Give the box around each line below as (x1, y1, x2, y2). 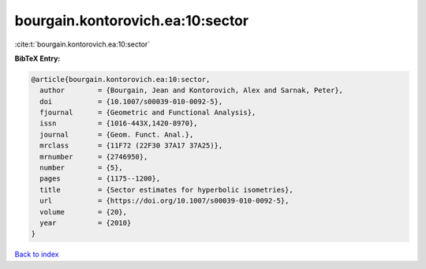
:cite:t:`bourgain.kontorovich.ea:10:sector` (14, 39, 151, 49)
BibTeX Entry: (14, 54, 61, 63)
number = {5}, (39, 163, 124, 173)
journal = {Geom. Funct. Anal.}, (39, 130, 194, 139)
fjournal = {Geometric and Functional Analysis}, (39, 108, 256, 118)
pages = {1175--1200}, (39, 174, 161, 183)
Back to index (14, 249, 59, 260)
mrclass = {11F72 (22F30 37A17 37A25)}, (39, 141, 223, 150)
